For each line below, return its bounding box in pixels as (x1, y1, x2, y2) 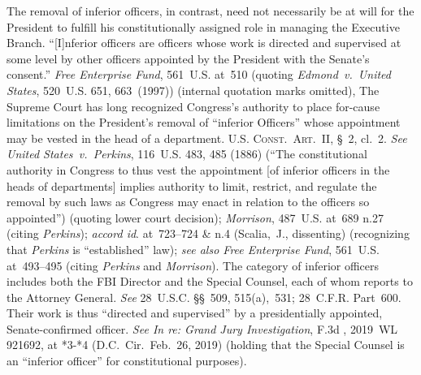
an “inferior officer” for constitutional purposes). (7, 352, 247, 369)
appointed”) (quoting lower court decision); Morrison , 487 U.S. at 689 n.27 (7, 209, 384, 226)
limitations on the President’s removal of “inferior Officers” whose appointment (7, 114, 401, 131)
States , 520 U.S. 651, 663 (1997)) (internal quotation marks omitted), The (7, 81, 380, 98)
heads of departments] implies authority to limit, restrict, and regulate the (7, 177, 377, 194)
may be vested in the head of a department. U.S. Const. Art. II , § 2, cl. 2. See (7, 129, 407, 146)
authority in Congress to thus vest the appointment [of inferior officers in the (7, 161, 390, 178)
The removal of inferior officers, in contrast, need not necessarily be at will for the (7, 2, 414, 19)
